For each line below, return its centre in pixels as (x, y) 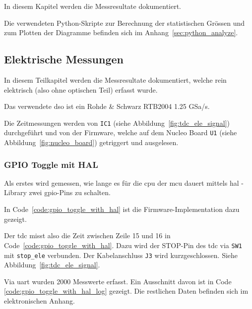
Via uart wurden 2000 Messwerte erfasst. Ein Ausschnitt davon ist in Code (118, 281)
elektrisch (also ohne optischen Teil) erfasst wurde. (81, 89)
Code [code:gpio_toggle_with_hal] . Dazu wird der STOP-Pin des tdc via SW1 (123, 245)
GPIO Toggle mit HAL (51, 164)
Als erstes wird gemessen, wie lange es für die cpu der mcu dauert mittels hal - (124, 182)
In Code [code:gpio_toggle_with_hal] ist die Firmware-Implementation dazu (122, 209)
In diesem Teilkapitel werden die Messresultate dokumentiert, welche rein (115, 79)
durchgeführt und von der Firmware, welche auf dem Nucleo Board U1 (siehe (121, 132)
